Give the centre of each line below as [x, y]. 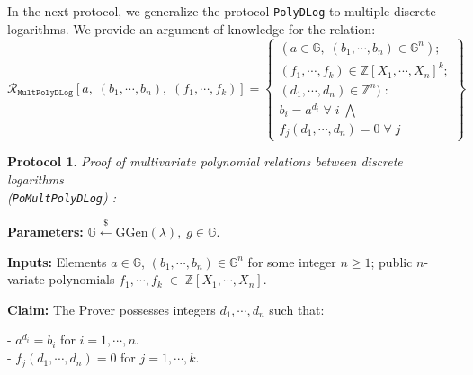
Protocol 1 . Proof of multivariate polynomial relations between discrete [205, 161]
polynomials [82, 279]
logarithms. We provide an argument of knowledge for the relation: [192, 28]
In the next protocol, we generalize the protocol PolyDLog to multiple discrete [222, 11]
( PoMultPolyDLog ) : [62, 196]
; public [392, 261]
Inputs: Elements [57, 261]
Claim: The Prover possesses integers [112, 309]
